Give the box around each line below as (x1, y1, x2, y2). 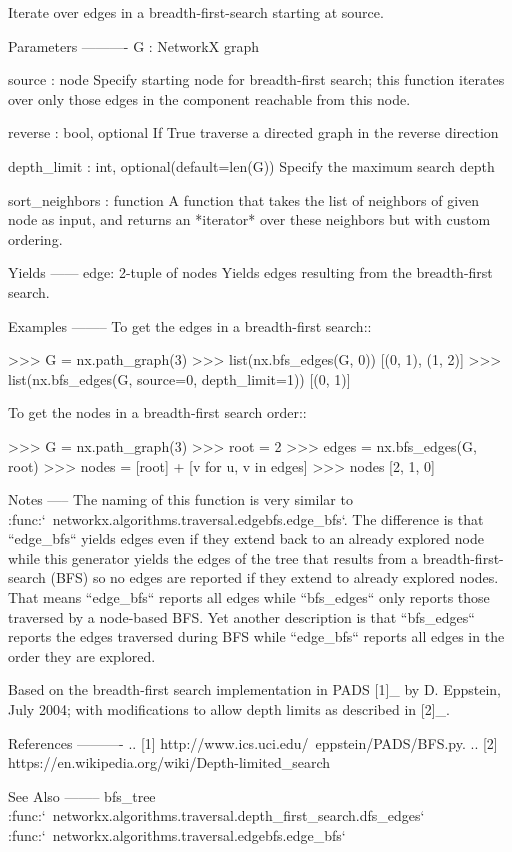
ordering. (8, 228, 63, 249)
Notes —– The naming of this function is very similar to (8, 489, 353, 510)
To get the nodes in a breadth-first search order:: (8, 402, 307, 423)
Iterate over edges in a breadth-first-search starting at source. (8, 2, 384, 22)
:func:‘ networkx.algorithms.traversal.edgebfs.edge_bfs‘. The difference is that (8, 508, 484, 529)
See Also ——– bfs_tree (8, 785, 156, 806)
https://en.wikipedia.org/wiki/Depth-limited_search (8, 752, 331, 773)
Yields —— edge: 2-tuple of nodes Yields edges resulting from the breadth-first (8, 262, 493, 283)
